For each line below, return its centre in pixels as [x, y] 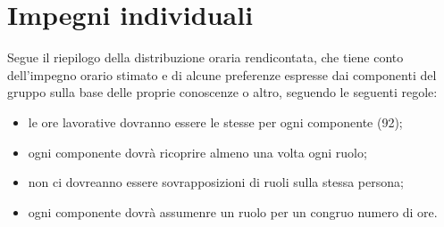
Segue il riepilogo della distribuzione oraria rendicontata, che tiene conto [205, 57]
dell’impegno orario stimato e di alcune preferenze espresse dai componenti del [222, 74]
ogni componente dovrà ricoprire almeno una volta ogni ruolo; [197, 152]
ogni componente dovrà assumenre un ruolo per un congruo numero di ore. [233, 211]
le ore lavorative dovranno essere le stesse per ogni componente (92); [215, 122]
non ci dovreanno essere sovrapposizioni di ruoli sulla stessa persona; [216, 182]
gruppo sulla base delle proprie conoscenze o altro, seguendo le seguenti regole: [222, 92]
